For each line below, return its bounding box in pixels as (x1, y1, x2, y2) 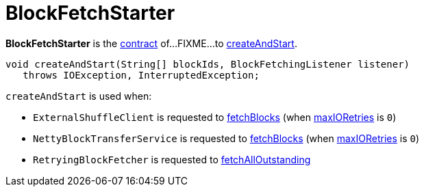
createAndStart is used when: (5, 90, 152, 102)
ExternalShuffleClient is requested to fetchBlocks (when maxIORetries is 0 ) (33, 111, 397, 123)
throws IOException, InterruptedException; (23, 69, 260, 81)
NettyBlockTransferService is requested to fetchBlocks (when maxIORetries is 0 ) (33, 132, 420, 144)
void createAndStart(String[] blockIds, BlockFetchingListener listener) (5, 58, 410, 70)
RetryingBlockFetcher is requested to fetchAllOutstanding (33, 153, 311, 165)
